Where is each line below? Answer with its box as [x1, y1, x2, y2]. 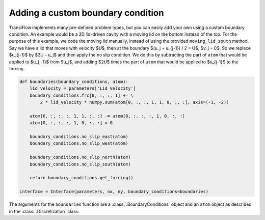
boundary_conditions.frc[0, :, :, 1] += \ [29, 92, 133, 98]
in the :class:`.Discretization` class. [9, 208, 79, 214]
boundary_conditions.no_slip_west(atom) [29, 140, 129, 146]
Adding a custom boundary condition [9, 7, 164, 18]
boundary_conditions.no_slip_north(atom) [29, 155, 131, 160]
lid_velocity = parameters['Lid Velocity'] [29, 86, 136, 91]
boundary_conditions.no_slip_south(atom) [29, 161, 131, 167]
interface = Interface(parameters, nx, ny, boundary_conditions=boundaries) [19, 189, 209, 194]
